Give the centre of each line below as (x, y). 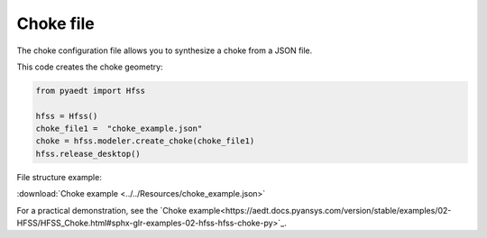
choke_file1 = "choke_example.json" (119, 129)
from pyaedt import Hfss (91, 91)
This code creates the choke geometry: (90, 67)
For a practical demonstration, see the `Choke (102, 210)
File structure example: (60, 177)
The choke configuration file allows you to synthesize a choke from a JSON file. (165, 50)
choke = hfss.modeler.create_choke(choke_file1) (145, 141)
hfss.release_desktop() (88, 154)
